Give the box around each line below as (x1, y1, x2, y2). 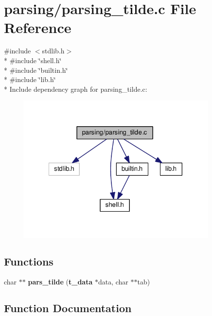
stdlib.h (42, 46, 65, 56)
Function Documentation (4, 300, 132, 315)
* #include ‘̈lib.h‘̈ (4, 74, 56, 84)
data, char (98, 276, 128, 286)
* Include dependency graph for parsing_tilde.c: (4, 83, 147, 94)
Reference (4, 17, 71, 37)
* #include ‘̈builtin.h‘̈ (4, 65, 68, 75)
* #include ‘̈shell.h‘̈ (4, 55, 62, 65)
